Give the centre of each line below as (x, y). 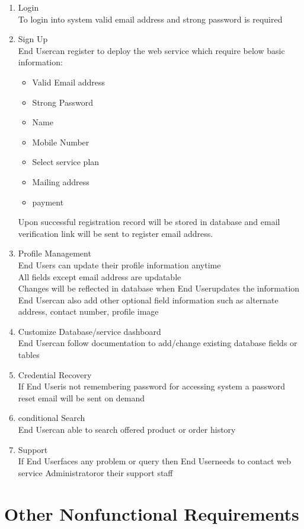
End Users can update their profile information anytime (119, 264)
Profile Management (55, 253)
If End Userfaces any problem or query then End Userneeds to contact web (154, 461)
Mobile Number (61, 142)
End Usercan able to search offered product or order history (127, 430)
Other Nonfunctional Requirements (152, 513)
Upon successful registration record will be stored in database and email (149, 222)
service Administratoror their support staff (95, 472)
